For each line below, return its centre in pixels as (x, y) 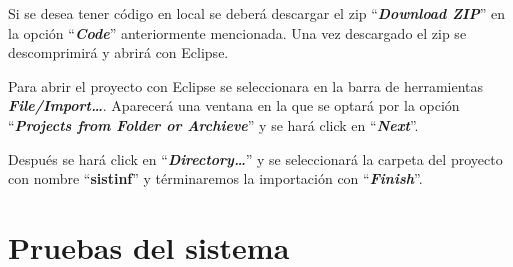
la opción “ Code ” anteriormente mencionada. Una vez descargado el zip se (237, 32)
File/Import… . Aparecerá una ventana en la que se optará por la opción (234, 105)
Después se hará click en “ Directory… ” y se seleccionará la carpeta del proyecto (255, 158)
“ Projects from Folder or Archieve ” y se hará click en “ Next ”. (213, 124)
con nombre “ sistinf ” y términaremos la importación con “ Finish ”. (215, 178)
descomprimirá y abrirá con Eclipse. (118, 52)
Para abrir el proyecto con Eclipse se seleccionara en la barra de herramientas (246, 85)
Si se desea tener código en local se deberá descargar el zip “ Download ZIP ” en (257, 13)
